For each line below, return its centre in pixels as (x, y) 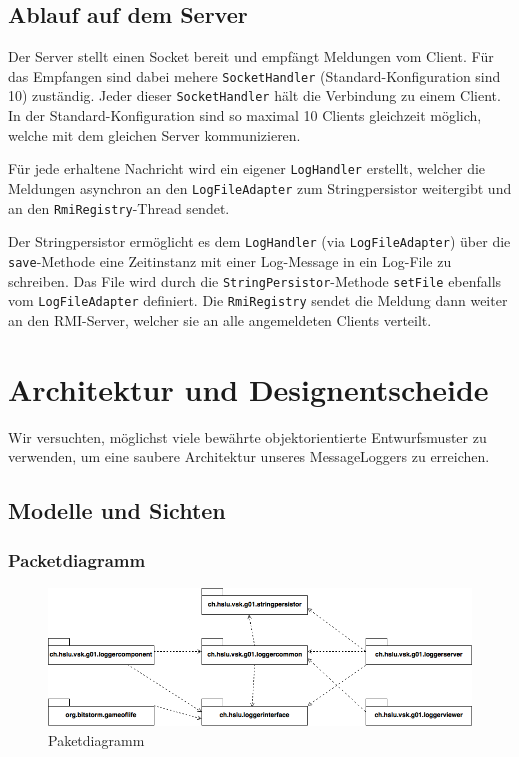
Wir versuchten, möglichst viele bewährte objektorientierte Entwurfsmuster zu (247, 436)
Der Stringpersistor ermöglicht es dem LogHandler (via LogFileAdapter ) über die (259, 241)
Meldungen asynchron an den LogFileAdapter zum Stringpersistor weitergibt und (260, 187)
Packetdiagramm (77, 559)
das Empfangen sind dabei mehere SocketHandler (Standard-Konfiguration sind (254, 75)
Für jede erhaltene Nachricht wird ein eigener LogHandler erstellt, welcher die (247, 168)
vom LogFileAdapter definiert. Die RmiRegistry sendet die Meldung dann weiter (258, 300)
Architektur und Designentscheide (248, 388)
